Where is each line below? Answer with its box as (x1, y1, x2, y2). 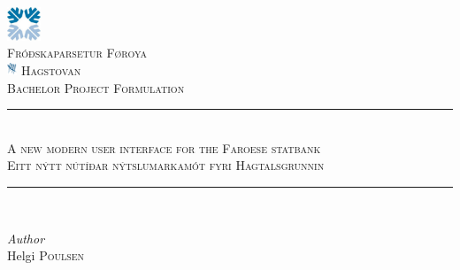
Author (7, 228, 45, 247)
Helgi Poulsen (7, 246, 85, 265)
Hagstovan (21, 60, 81, 79)
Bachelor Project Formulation (7, 78, 185, 96)
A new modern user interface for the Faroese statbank (7, 138, 321, 157)
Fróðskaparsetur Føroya (7, 43, 148, 62)
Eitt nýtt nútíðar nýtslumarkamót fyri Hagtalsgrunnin (7, 156, 325, 174)
